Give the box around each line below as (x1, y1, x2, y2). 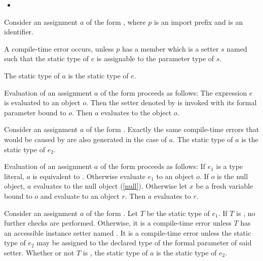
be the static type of (146, 207, 210, 218)
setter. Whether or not (4, 247, 74, 257)
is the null (216, 170, 248, 181)
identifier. (4, 26, 34, 37)
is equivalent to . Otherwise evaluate (32, 170, 146, 181)
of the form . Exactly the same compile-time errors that (86, 124, 259, 135)
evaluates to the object (101, 107, 172, 117)
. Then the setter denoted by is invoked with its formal (86, 97, 257, 108)
